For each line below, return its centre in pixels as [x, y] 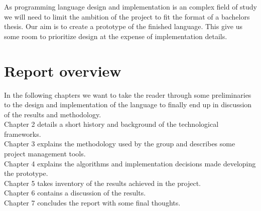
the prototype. [26, 173]
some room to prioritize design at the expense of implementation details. [116, 36]
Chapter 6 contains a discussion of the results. [75, 193]
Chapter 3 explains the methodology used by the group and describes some [120, 144]
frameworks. [23, 134]
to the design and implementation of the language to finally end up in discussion [128, 104]
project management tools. [45, 154]
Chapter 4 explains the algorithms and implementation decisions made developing [130, 163]
